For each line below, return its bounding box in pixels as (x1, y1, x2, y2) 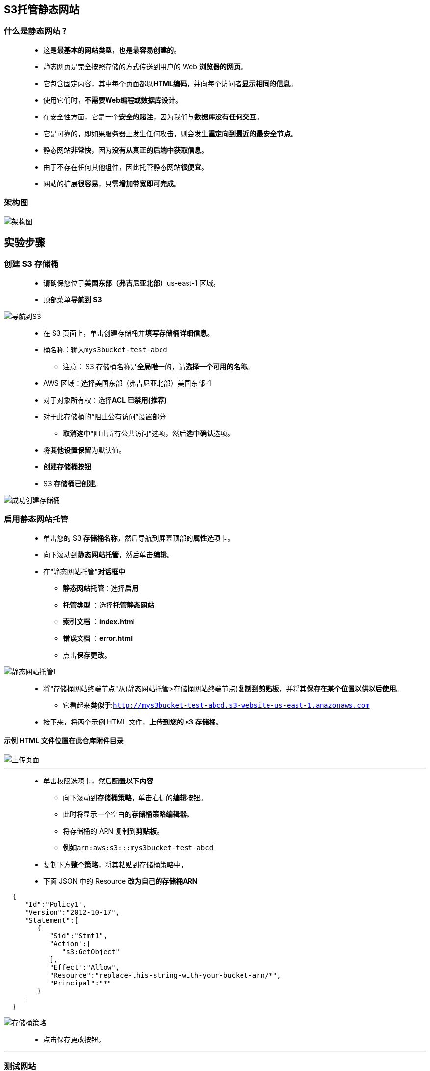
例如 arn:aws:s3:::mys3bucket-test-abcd (63, 843, 214, 852)
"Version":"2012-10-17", (25, 908, 120, 916)
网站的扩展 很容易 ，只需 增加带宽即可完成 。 (43, 179, 181, 188)
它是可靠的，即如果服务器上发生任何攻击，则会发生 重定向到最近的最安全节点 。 (43, 129, 297, 138)
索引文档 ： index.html (63, 617, 135, 626)
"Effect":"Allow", (49, 963, 120, 971)
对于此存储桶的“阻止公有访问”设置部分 (43, 412, 166, 421)
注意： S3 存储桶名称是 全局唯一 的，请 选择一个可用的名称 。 (63, 362, 254, 371)
